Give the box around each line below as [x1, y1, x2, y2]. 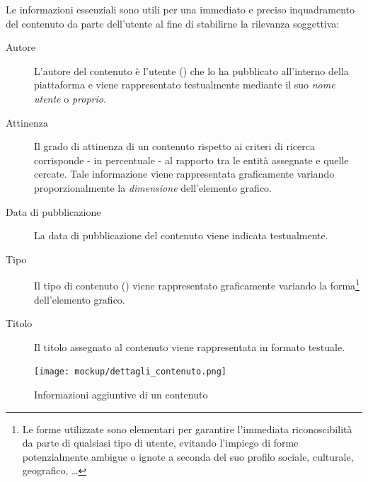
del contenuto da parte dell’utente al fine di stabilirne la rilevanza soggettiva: [6, 16, 340, 30]
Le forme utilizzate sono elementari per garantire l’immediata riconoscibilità [22, 421, 352, 436]
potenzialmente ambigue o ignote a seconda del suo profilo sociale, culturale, [22, 449, 354, 464]
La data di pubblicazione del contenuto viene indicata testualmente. [34, 228, 328, 243]
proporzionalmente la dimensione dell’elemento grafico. [34, 180, 272, 195]
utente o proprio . [34, 91, 106, 105]
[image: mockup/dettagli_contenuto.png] [34, 367, 227, 377]
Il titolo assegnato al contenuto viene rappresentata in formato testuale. [34, 339, 345, 354]
